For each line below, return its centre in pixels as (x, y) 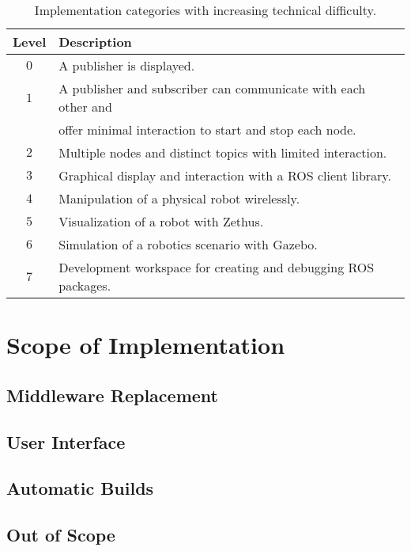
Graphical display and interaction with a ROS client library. (225, 175)
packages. (85, 285)
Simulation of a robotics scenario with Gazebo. (188, 244)
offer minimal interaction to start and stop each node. (207, 129)
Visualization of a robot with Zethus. (161, 221)
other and (85, 106)
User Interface (66, 441)
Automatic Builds (80, 488)
